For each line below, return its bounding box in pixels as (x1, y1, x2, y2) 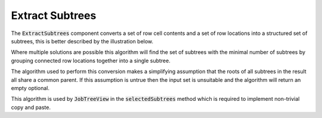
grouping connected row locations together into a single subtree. (11, 57, 171, 64)
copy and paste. (11, 104, 51, 111)
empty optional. (11, 84, 50, 91)
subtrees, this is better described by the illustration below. (11, 37, 154, 44)
